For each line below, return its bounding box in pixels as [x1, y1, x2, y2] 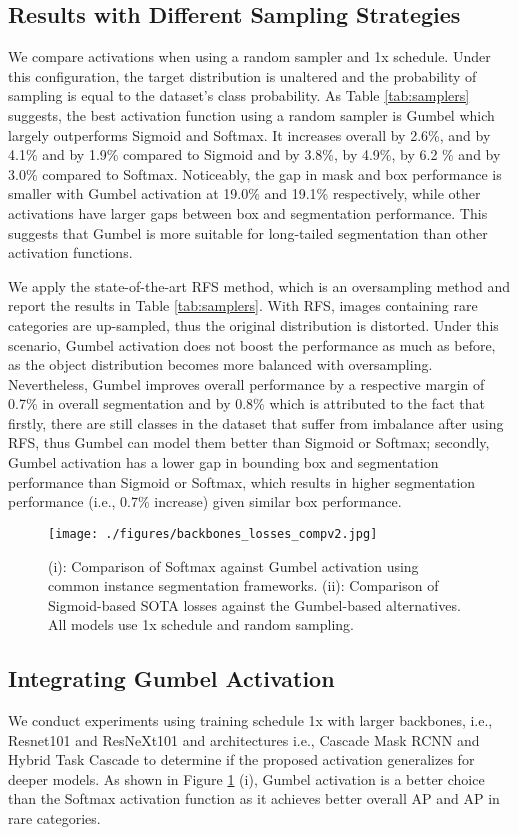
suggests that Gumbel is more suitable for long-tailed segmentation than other [8, 222, 488, 243]
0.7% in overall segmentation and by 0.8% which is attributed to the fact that [8, 393, 486, 414]
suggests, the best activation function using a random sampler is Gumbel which [8, 104, 495, 125]
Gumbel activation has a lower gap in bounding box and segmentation [8, 452, 439, 473]
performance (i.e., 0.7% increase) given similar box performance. [8, 491, 402, 512]
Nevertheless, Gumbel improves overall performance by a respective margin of [8, 373, 485, 394]
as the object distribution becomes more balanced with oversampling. [8, 354, 433, 375]
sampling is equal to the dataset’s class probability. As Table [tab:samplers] [8, 85, 470, 106]
